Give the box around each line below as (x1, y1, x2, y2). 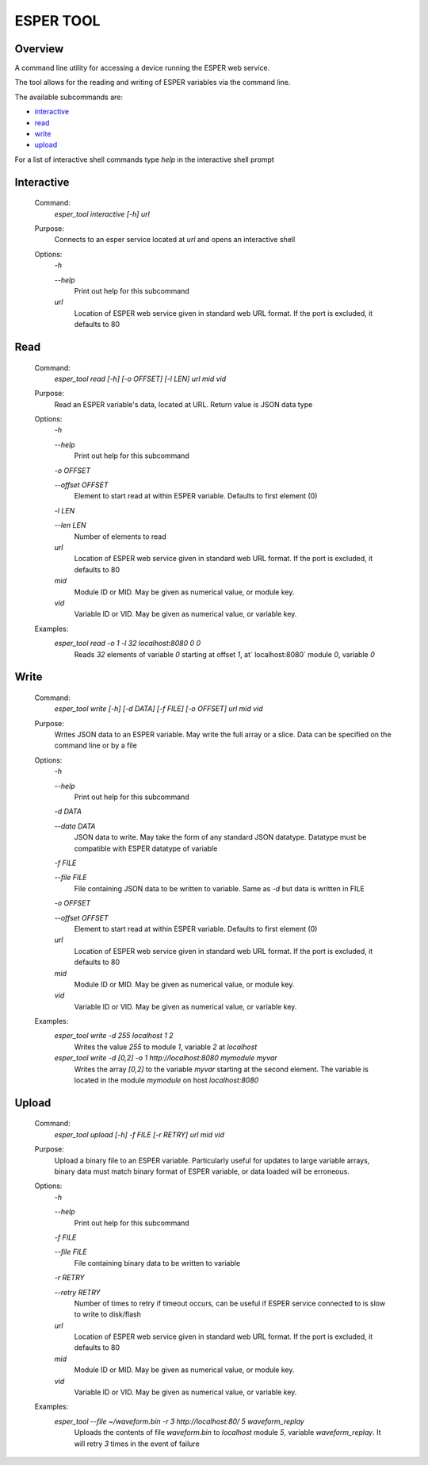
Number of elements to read (74, 532, 166, 541)
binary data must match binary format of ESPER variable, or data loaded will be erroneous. (54, 1167, 350, 1176)
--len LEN (54, 521, 86, 530)
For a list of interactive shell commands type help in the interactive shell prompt (14, 155, 275, 164)
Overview (14, 42, 64, 56)
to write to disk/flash (74, 1309, 142, 1319)
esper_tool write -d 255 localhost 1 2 (54, 1031, 174, 1040)
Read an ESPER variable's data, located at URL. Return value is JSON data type (54, 399, 313, 409)
